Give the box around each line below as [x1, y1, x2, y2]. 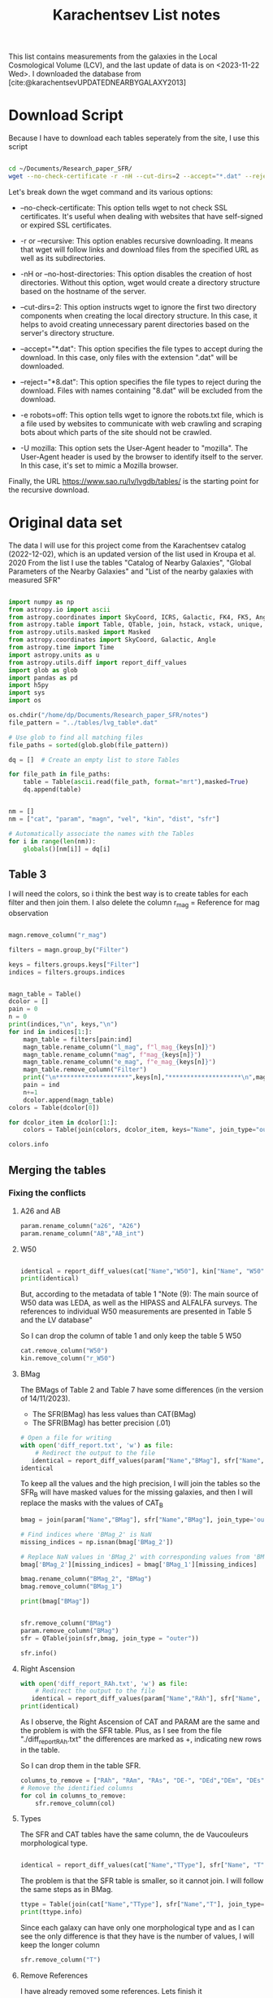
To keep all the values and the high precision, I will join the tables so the [19, 1479, 261, 1489]
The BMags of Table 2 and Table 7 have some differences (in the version [19, 1385, 264, 1395]
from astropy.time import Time [8, 644, 115, 652]
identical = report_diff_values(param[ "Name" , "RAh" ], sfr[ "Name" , [31, 1695, 262, 1703]
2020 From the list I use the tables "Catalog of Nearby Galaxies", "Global [8, 557, 252, 567]
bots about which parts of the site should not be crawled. [19, 427, 212, 437]
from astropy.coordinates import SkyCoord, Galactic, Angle [8, 636, 217, 645]
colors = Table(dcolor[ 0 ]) [8, 1103, 100, 1111]
